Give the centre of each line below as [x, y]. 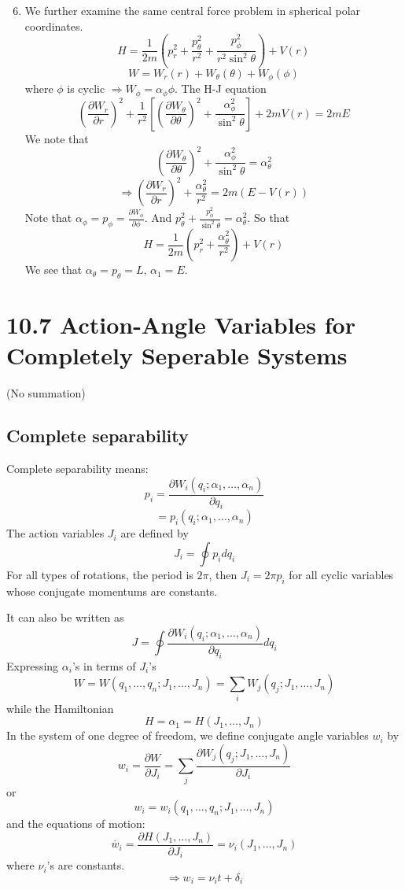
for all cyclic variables [341, 574]
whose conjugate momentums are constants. [112, 591]
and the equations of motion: [76, 824]
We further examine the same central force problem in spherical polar [193, 10]
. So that [269, 218]
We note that [57, 138]
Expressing [33, 665]
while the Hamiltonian [60, 708]
